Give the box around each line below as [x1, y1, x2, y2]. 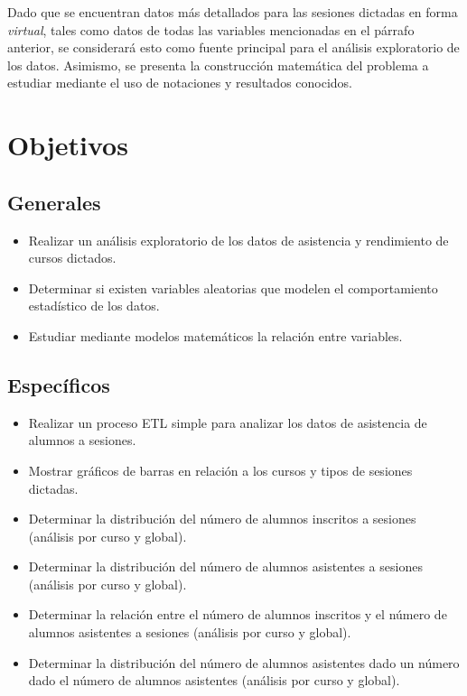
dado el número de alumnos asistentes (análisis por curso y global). [28, 671, 400, 690]
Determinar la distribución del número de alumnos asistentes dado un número [28, 653, 460, 672]
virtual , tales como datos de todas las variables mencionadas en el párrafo [7, 20, 415, 39]
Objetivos [7, 126, 128, 163]
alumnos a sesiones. [28, 431, 136, 450]
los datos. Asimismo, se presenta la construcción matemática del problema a [7, 55, 429, 74]
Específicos [7, 370, 110, 398]
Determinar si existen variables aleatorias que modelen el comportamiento [28, 278, 438, 297]
